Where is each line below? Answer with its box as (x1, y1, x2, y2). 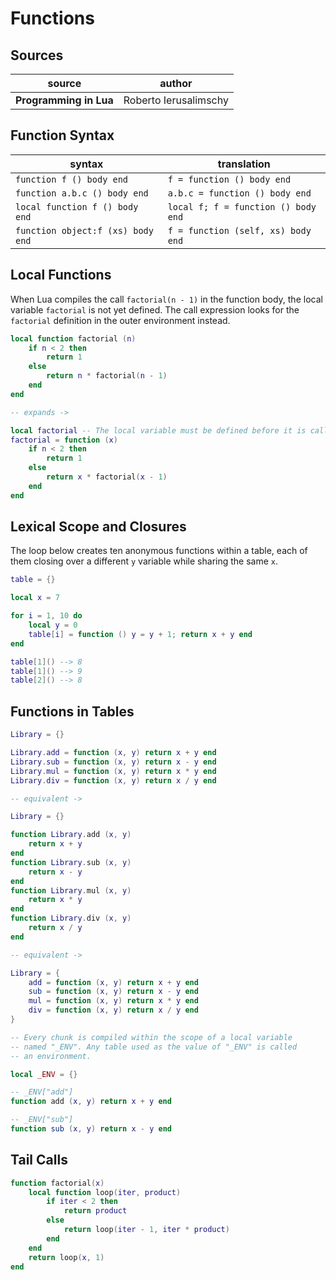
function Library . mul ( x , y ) (10, 885, 132, 896)
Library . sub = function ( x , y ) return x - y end (10, 757, 217, 767)
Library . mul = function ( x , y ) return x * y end (10, 766, 217, 776)
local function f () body (15, 201, 139, 212)
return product (63, 1206, 128, 1216)
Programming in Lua (15, 93, 114, 107)
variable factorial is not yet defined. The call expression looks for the (10, 303, 300, 316)
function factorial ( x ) (10, 1178, 105, 1188)
